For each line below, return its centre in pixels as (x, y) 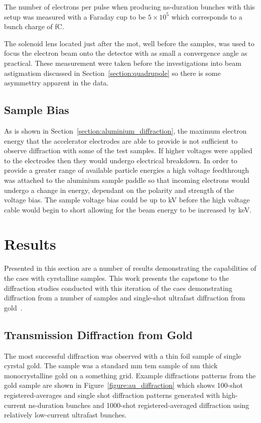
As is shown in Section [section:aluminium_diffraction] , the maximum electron (125, 130)
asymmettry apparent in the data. (56, 83)
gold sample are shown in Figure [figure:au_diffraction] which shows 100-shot (123, 385)
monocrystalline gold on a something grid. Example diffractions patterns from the (130, 375)
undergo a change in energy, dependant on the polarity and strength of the (119, 190)
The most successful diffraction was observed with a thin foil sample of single (123, 355)
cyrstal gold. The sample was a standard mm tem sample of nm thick (111, 365)
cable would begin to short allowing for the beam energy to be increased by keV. (128, 209)
